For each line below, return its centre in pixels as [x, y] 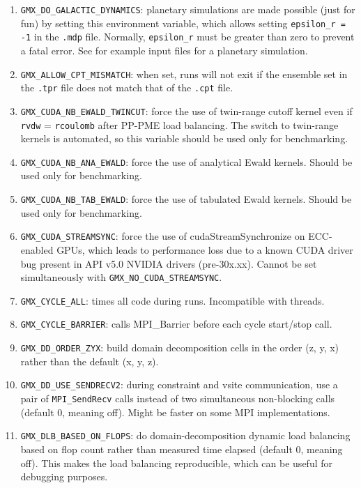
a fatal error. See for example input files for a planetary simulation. [164, 50]
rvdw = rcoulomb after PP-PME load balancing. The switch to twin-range [179, 124]
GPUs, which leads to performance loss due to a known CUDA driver [205, 249]
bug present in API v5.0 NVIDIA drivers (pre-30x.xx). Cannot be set [169, 263]
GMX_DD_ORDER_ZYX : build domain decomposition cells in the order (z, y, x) [180, 348]
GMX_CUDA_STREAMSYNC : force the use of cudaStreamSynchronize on [163, 236]
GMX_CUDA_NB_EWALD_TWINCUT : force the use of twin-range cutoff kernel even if [186, 110]
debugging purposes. [64, 476]
